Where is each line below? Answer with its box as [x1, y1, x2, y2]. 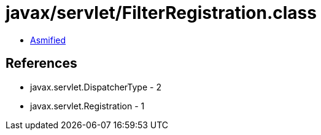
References [6, 56, 77, 71]
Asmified [30, 34, 66, 45]
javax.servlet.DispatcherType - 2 [30, 81, 161, 92]
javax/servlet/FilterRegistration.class [6, 2, 317, 23]
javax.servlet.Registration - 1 [30, 100, 145, 111]
